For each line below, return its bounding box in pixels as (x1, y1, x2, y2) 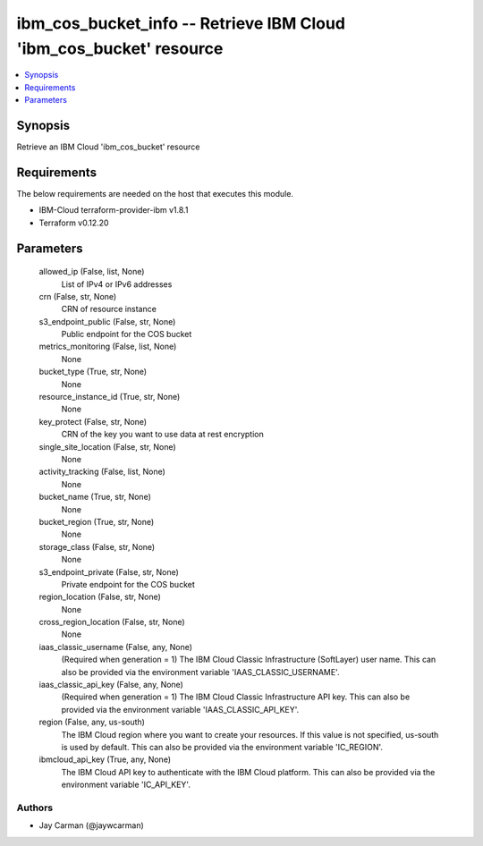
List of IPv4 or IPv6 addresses (61, 278, 173, 290)
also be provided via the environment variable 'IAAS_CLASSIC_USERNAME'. (61, 666, 340, 677)
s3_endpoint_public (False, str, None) (38, 316, 176, 326)
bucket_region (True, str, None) (38, 516, 155, 527)
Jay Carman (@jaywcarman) (38, 820, 145, 831)
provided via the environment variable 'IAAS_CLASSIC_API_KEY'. (61, 704, 300, 715)
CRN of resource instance (61, 304, 157, 315)
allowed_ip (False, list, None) (38, 266, 145, 277)
